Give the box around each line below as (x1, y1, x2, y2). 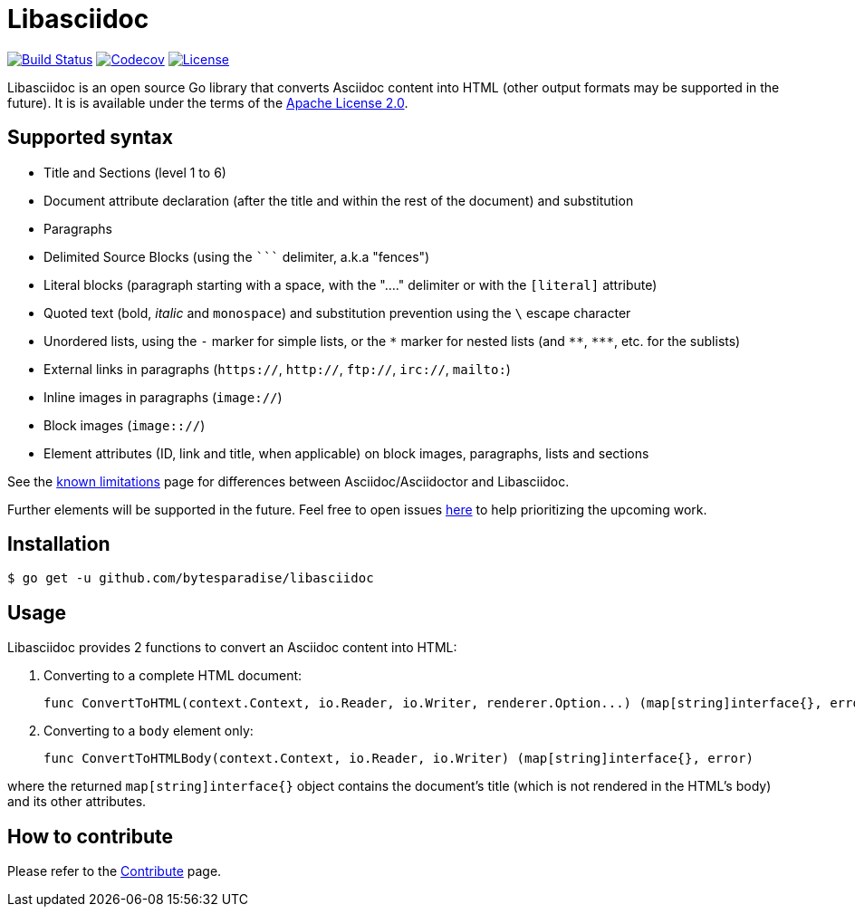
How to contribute (7, 824, 174, 848)
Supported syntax (7, 126, 173, 149)
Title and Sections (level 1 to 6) (43, 164, 226, 180)
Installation (7, 533, 110, 556)
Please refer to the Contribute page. (7, 863, 222, 880)
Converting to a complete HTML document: (43, 668, 303, 684)
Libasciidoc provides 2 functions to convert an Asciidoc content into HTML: (7, 640, 457, 656)
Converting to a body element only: (43, 723, 254, 739)
